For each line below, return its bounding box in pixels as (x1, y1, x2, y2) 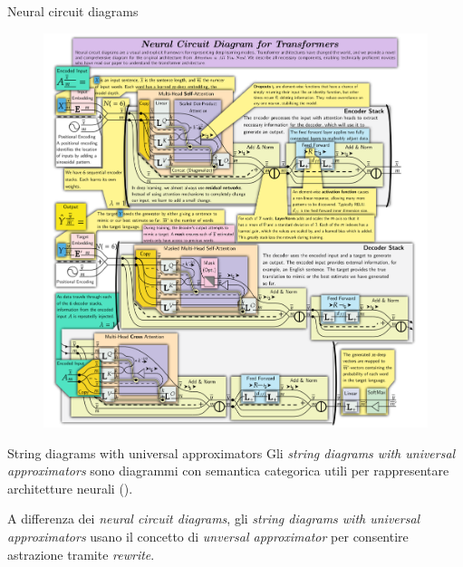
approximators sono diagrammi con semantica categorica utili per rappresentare (7, 461, 449, 480)
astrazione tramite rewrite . (7, 544, 155, 563)
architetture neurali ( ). (7, 478, 133, 497)
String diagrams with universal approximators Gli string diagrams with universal (7, 443, 456, 462)
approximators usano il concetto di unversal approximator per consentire (7, 527, 409, 546)
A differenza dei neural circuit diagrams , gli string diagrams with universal (7, 509, 420, 528)
